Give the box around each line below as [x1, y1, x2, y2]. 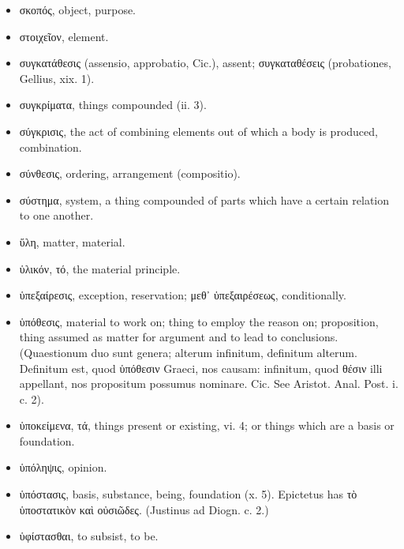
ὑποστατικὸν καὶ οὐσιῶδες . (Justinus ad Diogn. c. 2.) [19, 501, 269, 517]
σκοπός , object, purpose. [19, 2, 137, 17]
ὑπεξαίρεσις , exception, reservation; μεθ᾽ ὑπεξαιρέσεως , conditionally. [19, 287, 346, 303]
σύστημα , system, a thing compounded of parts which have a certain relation [19, 191, 390, 208]
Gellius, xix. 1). [19, 70, 95, 86]
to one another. [19, 207, 94, 224]
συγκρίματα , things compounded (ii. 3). [19, 96, 207, 113]
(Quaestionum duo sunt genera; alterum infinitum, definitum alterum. [19, 344, 357, 360]
